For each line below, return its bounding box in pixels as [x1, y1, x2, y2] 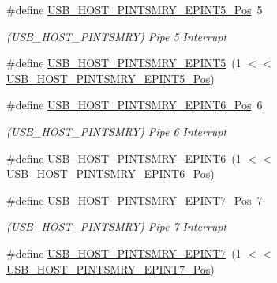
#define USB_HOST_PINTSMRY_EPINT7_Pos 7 [6, 191, 263, 208]
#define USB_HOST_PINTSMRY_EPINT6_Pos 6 [6, 96, 263, 113]
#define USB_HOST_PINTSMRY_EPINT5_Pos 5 [6, 2, 263, 17]
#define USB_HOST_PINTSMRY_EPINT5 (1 [6, 55, 241, 71]
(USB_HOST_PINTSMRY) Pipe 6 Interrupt [6, 123, 227, 139]
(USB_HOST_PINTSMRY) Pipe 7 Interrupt [6, 218, 227, 235]
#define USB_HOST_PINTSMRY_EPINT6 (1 [6, 149, 241, 166]
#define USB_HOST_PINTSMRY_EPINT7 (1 [6, 244, 241, 261]
